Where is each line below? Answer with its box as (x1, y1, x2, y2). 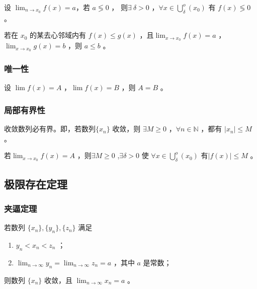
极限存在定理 (4, 176, 67, 191)
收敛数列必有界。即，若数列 (4, 123, 96, 134)
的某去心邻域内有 (30, 30, 87, 40)
